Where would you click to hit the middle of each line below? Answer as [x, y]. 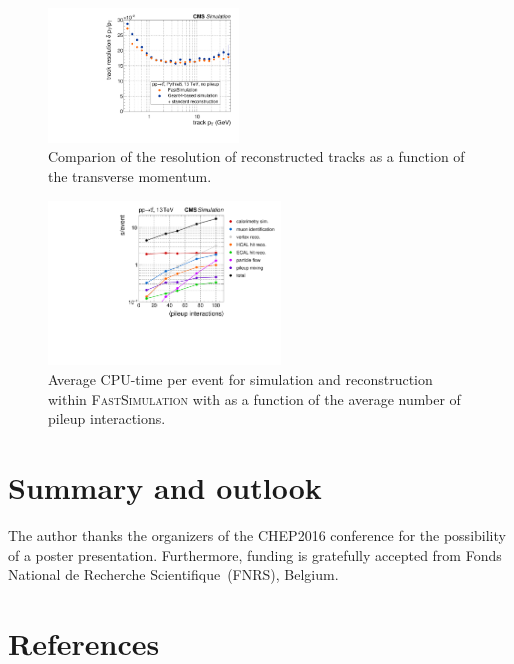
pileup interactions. [107, 418]
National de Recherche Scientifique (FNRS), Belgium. [173, 574]
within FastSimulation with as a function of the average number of [254, 398]
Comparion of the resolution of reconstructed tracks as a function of [256, 156]
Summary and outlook [165, 486]
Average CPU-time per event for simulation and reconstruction [240, 379]
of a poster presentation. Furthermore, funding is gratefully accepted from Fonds [255, 554]
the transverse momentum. [130, 176]
